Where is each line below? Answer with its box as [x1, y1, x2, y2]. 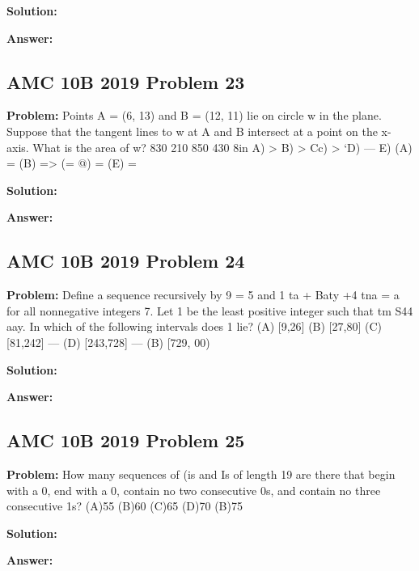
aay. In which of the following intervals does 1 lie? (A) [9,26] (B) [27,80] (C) [6, 318, 382, 335]
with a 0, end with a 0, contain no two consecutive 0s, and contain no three [6, 481, 381, 498]
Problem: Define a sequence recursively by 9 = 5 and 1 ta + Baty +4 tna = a [6, 286, 400, 303]
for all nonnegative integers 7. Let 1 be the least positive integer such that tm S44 [6, 302, 413, 319]
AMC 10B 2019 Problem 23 [6, 69, 245, 94]
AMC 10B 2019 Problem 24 [6, 248, 245, 273]
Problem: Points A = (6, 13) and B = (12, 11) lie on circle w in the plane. [6, 107, 382, 124]
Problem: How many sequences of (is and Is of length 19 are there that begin [6, 465, 396, 482]
